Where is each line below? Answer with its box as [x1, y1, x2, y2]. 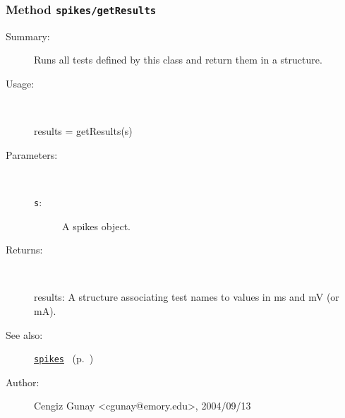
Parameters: [6, 147, 58, 162]
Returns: [6, 242, 43, 257]
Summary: [6, 28, 50, 43]
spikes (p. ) [34, 351, 94, 366]
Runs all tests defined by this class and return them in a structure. [34, 52, 322, 67]
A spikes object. [62, 218, 131, 233]
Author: [6, 374, 40, 389]
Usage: [6, 76, 35, 90]
